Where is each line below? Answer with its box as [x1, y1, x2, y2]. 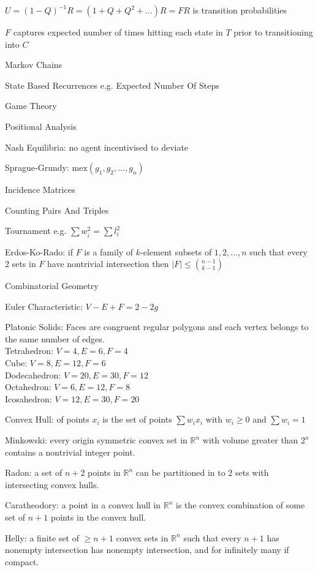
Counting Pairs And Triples [5, 203, 109, 216]
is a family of [84, 245, 134, 258]
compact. [5, 555, 39, 568]
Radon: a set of [5, 466, 62, 479]
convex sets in [116, 531, 168, 544]
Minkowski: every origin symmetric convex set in [5, 434, 187, 446]
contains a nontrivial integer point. [5, 445, 135, 458]
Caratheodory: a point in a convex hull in [5, 499, 161, 511]
